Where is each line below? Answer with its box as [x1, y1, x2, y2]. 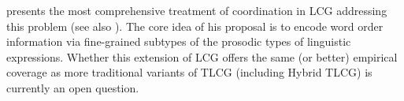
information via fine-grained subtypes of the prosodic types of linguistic [6, 33, 351, 50]
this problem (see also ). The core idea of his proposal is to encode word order [6, 17, 384, 34]
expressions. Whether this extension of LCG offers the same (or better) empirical [6, 48, 398, 65]
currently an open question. [6, 79, 139, 95]
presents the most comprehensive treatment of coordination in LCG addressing [6, 2, 387, 18]
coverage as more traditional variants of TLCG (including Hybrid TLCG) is [6, 64, 372, 80]
